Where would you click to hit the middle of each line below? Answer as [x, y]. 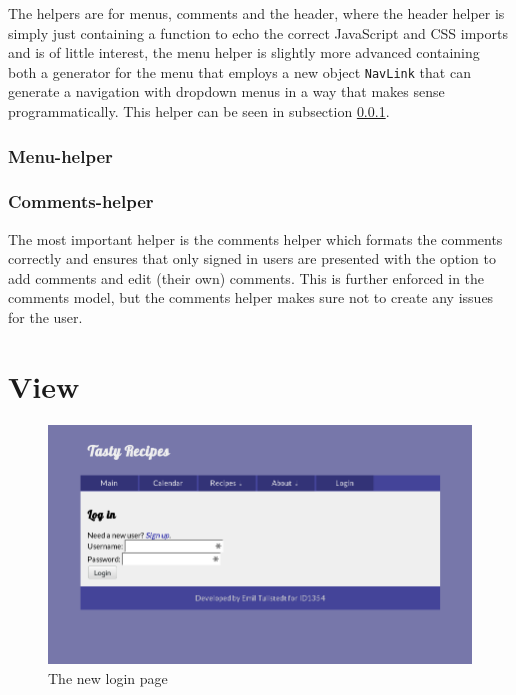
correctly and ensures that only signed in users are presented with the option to [252, 258]
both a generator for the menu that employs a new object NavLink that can [239, 71]
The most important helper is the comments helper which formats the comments [255, 238]
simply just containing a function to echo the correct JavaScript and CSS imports [258, 32]
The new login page [108, 678]
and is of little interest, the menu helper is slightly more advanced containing [244, 52]
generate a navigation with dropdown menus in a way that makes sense [226, 91]
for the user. [45, 317]
